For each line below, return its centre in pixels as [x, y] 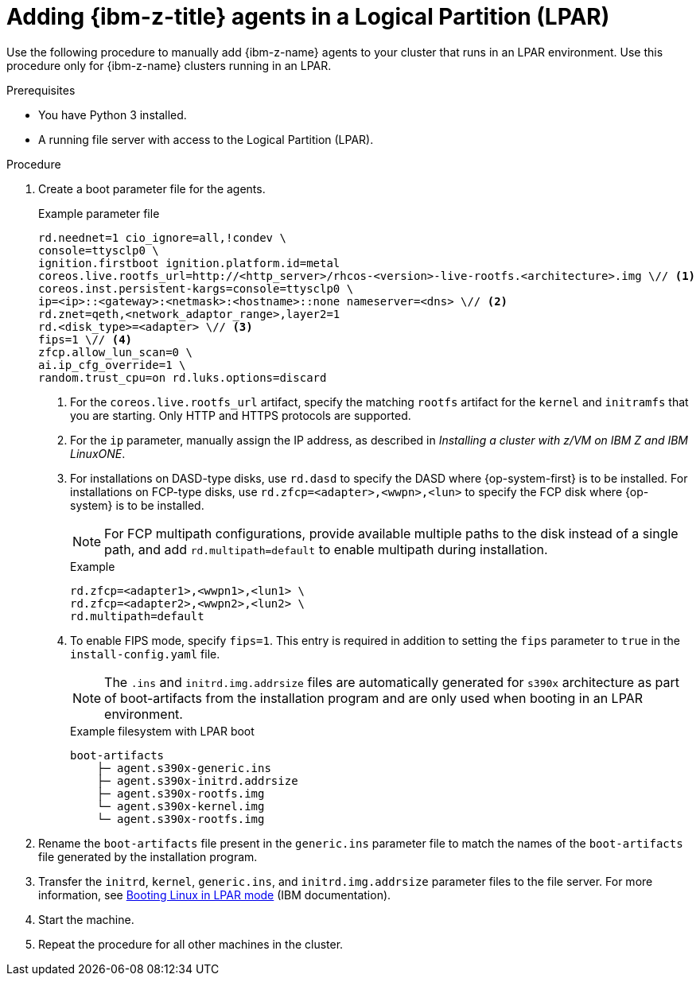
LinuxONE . [98, 453]
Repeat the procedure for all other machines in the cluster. [191, 944]
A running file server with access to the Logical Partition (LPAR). [206, 139]
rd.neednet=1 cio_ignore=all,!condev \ [162, 237]
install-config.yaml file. [145, 654]
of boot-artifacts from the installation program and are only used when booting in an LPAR [373, 698]
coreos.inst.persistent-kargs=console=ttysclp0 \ [196, 288]
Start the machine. [86, 919]
